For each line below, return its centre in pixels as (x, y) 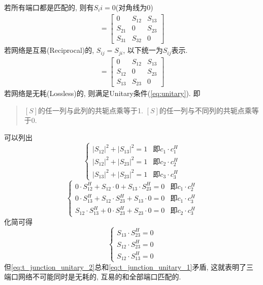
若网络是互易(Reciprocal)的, (49, 50)
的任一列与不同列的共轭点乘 (205, 110)
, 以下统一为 (143, 50)
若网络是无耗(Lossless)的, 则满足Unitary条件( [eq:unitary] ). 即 (102, 93)
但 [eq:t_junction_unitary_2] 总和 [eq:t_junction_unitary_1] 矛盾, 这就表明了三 (129, 266)
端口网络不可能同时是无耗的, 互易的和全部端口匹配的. (93, 277)
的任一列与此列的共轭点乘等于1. (91, 110)
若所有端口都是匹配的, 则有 (49, 7)
